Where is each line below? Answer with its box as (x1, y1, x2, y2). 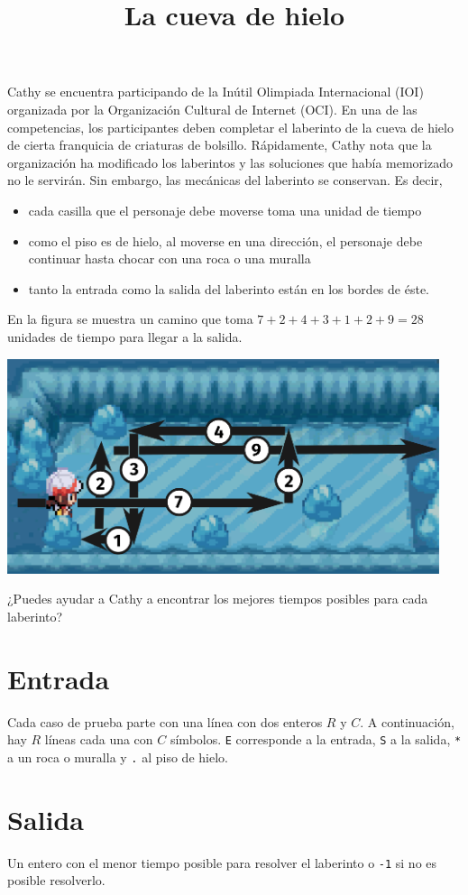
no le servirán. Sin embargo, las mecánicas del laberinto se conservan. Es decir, (7, 171, 443, 189)
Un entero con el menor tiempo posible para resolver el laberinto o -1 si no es (7, 853, 437, 872)
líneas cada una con (44, 730, 153, 749)
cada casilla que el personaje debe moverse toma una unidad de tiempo (28, 200, 422, 219)
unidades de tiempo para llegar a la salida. (7, 327, 243, 346)
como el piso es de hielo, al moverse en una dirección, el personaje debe (28, 231, 423, 250)
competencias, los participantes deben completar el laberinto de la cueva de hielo (7, 117, 454, 136)
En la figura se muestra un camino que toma (7, 309, 253, 328)
